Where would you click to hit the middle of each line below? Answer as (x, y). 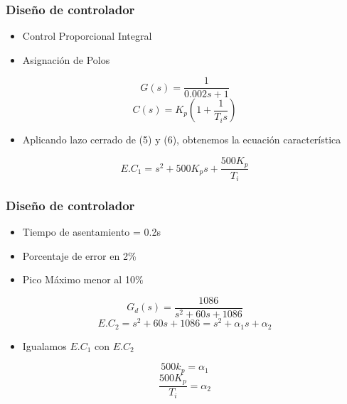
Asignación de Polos (66, 59)
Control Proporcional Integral (87, 36)
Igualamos (44, 345)
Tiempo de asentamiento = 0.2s (91, 232)
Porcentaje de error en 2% (79, 255)
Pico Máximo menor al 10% (83, 279)
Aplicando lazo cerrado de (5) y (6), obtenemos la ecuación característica (182, 140)
